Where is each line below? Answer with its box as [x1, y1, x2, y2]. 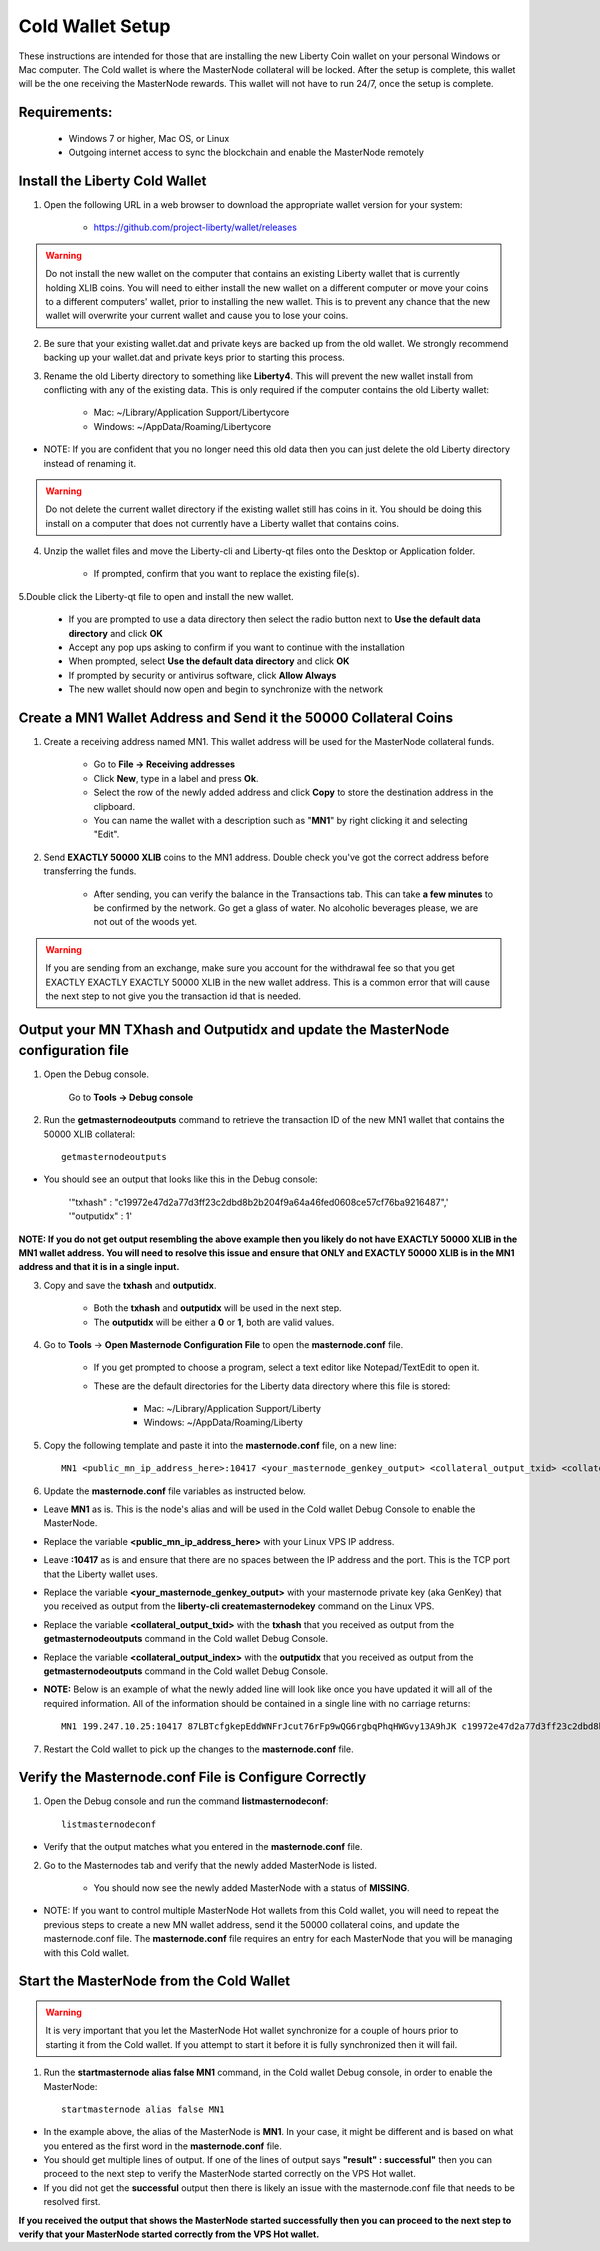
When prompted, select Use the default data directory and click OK [68, 655, 350, 667]
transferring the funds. [43, 865, 137, 877]
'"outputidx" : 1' [68, 1210, 133, 1222]
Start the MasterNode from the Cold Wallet [18, 1973, 291, 1990]
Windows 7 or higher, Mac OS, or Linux [68, 132, 230, 144]
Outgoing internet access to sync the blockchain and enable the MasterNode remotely [68, 146, 425, 159]
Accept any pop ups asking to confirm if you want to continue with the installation [68, 641, 405, 654]
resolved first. [43, 2196, 101, 2208]
